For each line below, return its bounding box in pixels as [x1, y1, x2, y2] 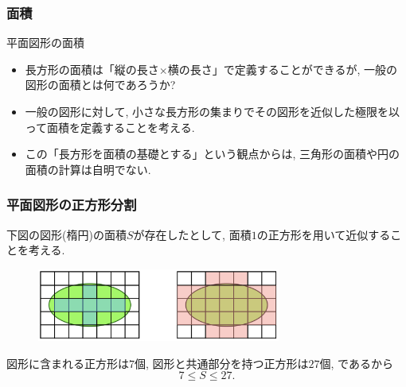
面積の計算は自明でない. [25, 161, 151, 177]
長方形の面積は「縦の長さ [25, 60, 159, 77]
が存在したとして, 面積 [133, 226, 252, 242]
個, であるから [319, 354, 393, 371]
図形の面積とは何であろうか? [25, 76, 176, 93]
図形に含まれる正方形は [6, 354, 129, 371]
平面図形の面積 [6, 34, 84, 51]
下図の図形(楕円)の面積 [6, 226, 127, 242]
